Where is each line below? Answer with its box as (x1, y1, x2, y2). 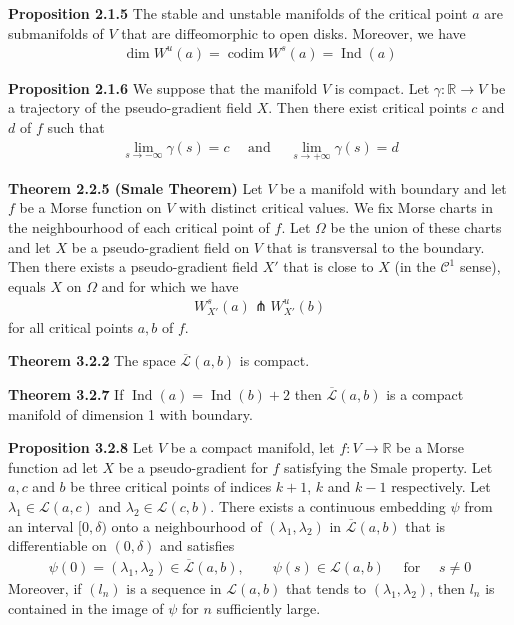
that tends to (285, 578, 367, 599)
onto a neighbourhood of (111, 515, 262, 536)
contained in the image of (8, 597, 164, 618)
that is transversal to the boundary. (266, 236, 485, 257)
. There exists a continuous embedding (210, 496, 446, 516)
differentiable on (8, 535, 107, 556)
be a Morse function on (19, 197, 162, 218)
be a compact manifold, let (170, 437, 335, 458)
